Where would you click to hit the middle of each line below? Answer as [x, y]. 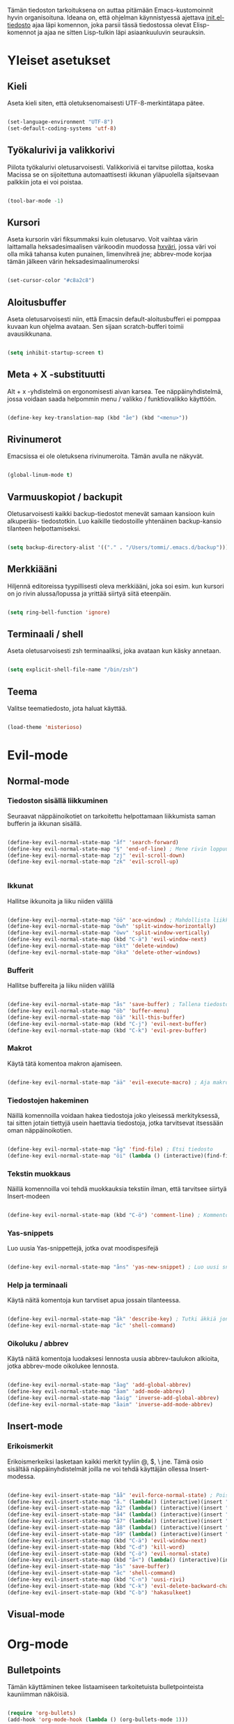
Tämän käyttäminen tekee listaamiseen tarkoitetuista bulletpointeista [106, 1687]
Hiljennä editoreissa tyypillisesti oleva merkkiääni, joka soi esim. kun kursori [116, 586]
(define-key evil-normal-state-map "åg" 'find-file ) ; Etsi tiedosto [110, 1149]
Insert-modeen [29, 1196]
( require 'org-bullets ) [42, 1714]
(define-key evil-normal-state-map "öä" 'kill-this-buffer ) [96, 1017]
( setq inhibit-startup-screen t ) [56, 353]
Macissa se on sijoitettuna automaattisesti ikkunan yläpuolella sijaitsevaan [113, 175]
